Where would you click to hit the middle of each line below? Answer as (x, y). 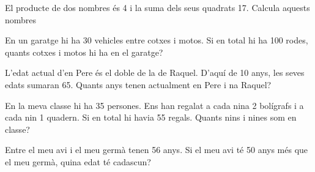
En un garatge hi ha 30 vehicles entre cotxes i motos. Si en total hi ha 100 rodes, (157, 40)
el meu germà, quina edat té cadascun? (78, 161)
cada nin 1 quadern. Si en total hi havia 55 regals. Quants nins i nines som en (151, 117)
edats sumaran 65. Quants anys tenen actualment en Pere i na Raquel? (138, 84)
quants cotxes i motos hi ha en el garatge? (84, 52)
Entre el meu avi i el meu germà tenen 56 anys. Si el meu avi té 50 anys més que (157, 150)
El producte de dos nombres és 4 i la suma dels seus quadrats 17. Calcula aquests (157, 7)
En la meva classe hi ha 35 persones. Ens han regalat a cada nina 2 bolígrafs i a (154, 105)
